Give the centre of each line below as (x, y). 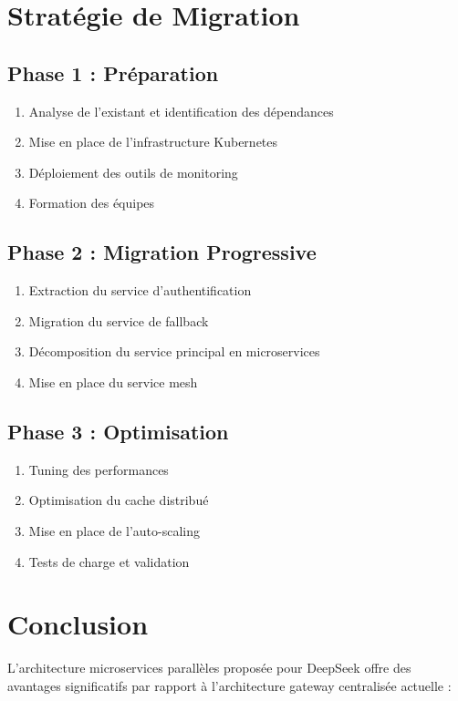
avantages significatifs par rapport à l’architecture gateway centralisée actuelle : (229, 685)
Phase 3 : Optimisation (118, 431)
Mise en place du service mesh (113, 381)
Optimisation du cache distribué (119, 500)
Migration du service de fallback (119, 320)
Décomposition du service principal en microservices (174, 351)
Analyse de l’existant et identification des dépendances (181, 111)
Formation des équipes (92, 203)
